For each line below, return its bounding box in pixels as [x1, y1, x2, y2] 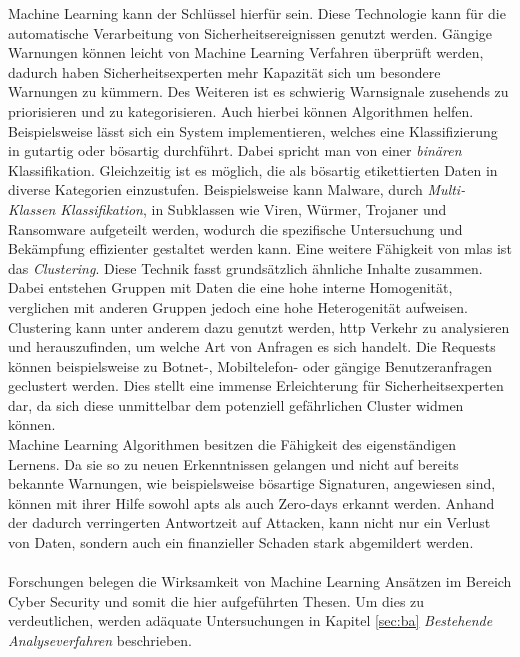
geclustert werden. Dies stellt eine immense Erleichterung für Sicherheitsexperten [8, 375, 504, 396]
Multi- [427, 179, 466, 200]
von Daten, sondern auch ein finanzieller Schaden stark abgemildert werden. [8, 532, 474, 553]
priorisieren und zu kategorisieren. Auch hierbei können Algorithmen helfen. [8, 100, 474, 121]
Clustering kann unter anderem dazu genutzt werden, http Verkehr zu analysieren [8, 316, 510, 337]
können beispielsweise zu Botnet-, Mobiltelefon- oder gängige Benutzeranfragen [8, 355, 493, 376]
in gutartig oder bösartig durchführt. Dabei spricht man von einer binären [8, 140, 462, 161]
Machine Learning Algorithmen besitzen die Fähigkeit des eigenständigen [8, 434, 457, 455]
